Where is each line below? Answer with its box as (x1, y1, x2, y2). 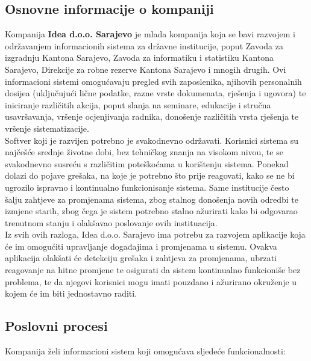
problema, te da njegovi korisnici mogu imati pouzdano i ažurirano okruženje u (5, 275, 297, 288)
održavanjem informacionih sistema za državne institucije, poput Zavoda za (5, 39, 283, 52)
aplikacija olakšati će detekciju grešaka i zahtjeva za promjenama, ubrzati (5, 251, 277, 264)
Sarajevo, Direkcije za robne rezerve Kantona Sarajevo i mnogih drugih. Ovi (5, 63, 286, 75)
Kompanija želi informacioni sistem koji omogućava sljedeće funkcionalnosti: (5, 345, 286, 357)
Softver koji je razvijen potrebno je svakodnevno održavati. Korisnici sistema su (5, 134, 299, 146)
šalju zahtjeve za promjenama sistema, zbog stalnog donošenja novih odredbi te (5, 193, 298, 205)
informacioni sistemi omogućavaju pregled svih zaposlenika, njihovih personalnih (5, 75, 302, 87)
